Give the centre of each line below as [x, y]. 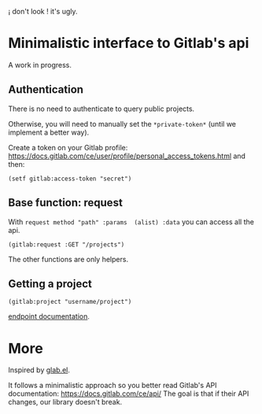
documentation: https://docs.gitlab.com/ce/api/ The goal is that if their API [129, 394]
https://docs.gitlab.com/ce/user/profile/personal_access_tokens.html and [127, 156]
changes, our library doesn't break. [65, 402]
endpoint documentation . [49, 316]
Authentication [46, 90]
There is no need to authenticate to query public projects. [101, 109]
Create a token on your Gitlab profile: [68, 147]
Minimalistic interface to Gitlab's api [129, 43]
